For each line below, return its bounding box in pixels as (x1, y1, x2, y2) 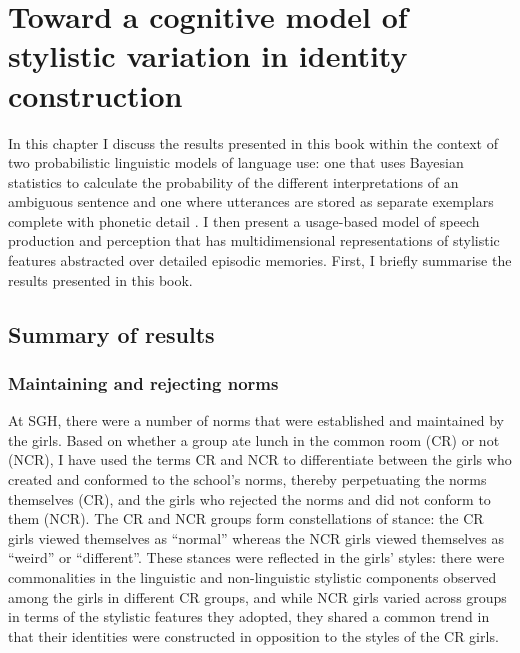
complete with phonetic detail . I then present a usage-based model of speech (8, 210, 480, 231)
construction (8, 74, 183, 115)
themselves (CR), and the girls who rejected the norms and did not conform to (8, 488, 491, 509)
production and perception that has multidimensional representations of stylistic (8, 230, 500, 251)
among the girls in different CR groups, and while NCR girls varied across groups (8, 586, 507, 607)
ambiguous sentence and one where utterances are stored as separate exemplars (8, 191, 494, 212)
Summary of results (8, 318, 215, 349)
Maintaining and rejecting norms (8, 370, 279, 395)
